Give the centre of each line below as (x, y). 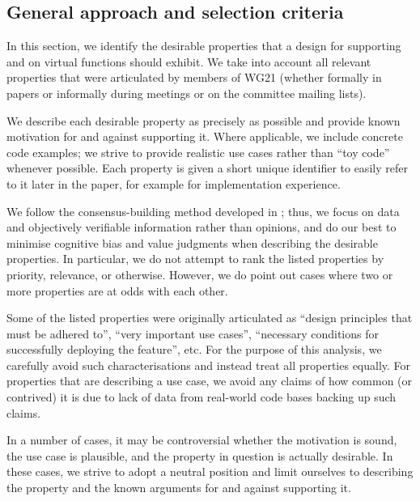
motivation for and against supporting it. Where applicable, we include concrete (205, 136)
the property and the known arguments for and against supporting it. (179, 488)
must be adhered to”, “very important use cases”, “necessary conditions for (193, 333)
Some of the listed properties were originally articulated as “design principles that (210, 318)
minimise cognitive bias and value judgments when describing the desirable (192, 242)
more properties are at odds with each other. (117, 290)
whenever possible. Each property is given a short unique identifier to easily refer (207, 168)
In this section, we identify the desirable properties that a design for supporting (204, 46)
